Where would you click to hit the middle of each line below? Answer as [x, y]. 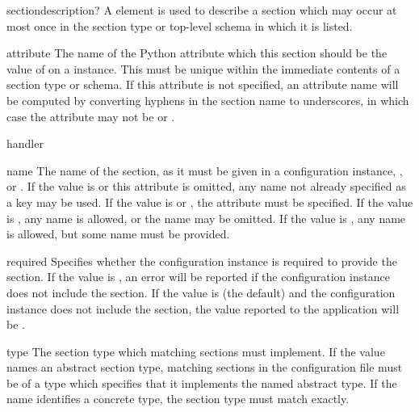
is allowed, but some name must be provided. [118, 234]
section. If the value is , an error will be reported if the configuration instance [198, 277]
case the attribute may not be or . [91, 116]
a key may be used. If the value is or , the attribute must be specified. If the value [210, 202]
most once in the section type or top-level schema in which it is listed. [180, 25]
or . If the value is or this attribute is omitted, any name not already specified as [206, 186]
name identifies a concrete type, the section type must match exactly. [178, 399]
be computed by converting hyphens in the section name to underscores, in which [208, 100]
